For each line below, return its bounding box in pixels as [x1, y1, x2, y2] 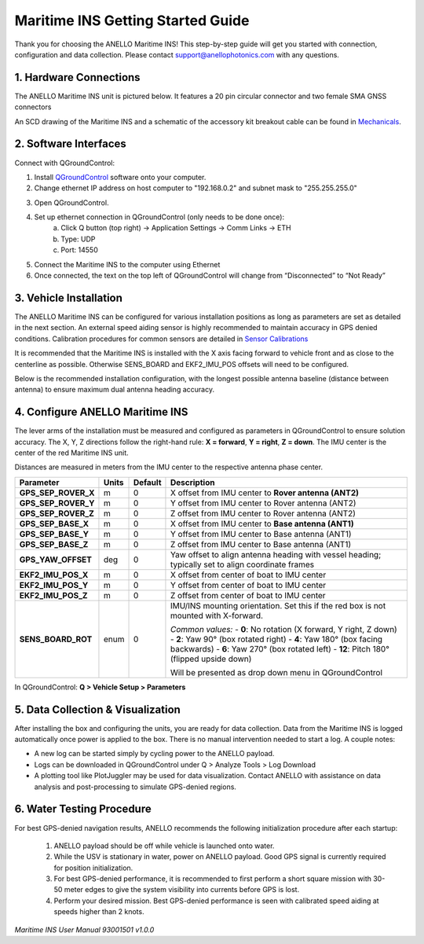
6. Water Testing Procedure [14, 803, 152, 816]
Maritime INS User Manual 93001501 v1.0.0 [14, 924, 155, 935]
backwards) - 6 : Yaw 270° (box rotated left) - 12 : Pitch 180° [170, 643, 390, 654]
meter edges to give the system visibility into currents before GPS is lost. [64, 885, 300, 894]
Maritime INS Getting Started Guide [14, 12, 250, 29]
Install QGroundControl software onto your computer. [34, 172, 207, 182]
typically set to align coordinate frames [170, 559, 315, 570]
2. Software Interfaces [14, 138, 127, 151]
